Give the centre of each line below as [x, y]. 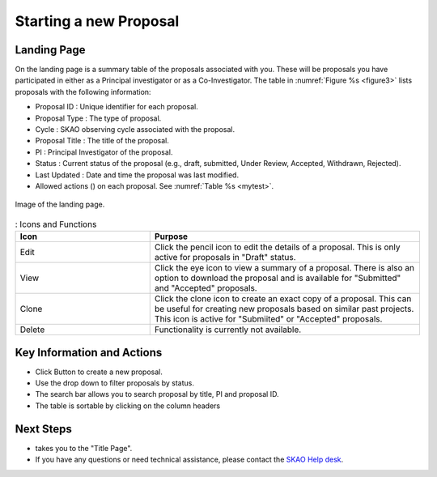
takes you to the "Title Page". [84, 448]
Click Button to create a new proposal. [99, 372]
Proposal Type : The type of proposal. [98, 118]
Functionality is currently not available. [228, 330]
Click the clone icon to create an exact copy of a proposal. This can [283, 299]
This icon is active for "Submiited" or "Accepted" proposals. [268, 319]
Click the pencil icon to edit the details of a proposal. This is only [277, 247]
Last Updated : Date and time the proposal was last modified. [137, 175]
